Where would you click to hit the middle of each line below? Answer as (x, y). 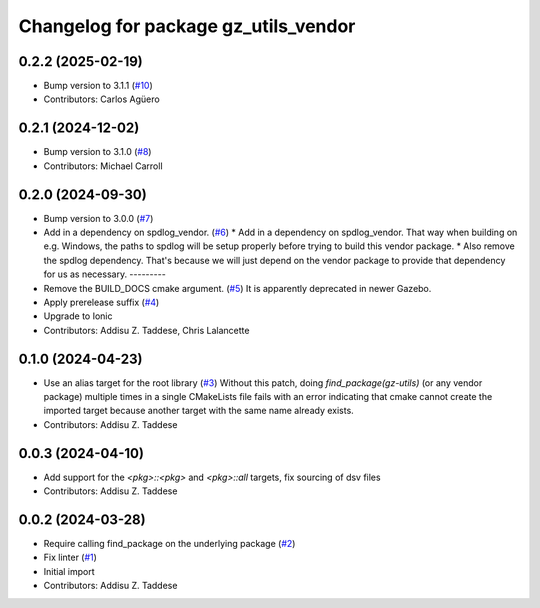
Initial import (69, 571)
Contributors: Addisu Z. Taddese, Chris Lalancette (146, 330)
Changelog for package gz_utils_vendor (187, 26)
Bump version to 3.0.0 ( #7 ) (98, 218)
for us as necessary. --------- (105, 274)
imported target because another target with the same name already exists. (198, 411)
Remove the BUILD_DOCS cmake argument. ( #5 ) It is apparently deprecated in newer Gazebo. (237, 288)
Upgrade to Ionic (78, 316)
